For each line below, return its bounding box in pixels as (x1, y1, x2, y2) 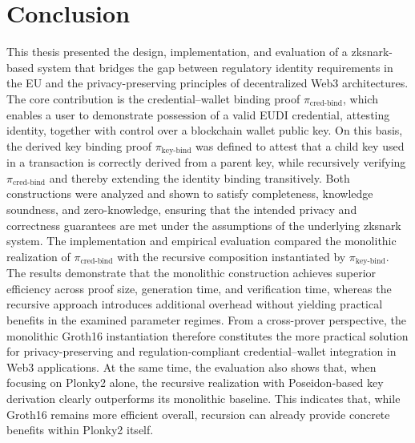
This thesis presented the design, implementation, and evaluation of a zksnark (6, 43, 389, 60)
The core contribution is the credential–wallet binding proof (6, 90, 300, 107)
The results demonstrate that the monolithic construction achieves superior (6, 264, 377, 281)
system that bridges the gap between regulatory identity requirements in (37, 58, 393, 75)
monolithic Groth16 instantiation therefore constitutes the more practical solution (6, 327, 409, 344)
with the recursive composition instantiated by (117, 248, 346, 264)
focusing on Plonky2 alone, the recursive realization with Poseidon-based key (6, 374, 384, 391)
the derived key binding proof (6, 137, 151, 154)
